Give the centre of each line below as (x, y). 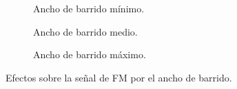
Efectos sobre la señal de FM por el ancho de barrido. (119, 77)
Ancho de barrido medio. (85, 31)
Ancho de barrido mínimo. (89, 8)
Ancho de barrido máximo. (90, 54)
